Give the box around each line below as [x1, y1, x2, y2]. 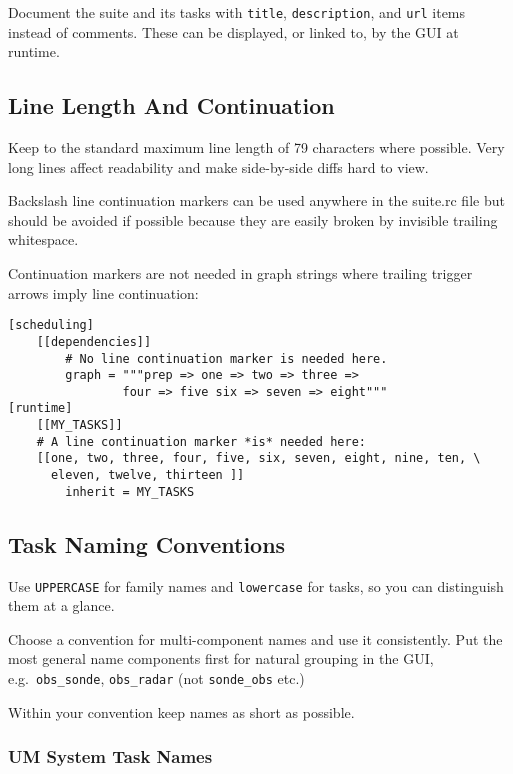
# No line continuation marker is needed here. [65, 351, 388, 366]
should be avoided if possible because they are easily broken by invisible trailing [8, 209, 498, 230]
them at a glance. [8, 595, 115, 616]
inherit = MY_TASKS [65, 484, 195, 499]
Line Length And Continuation [8, 90, 335, 121]
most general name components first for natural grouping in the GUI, [8, 648, 434, 669]
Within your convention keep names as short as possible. [8, 701, 355, 722]
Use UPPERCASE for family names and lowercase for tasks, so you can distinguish [8, 575, 504, 596]
